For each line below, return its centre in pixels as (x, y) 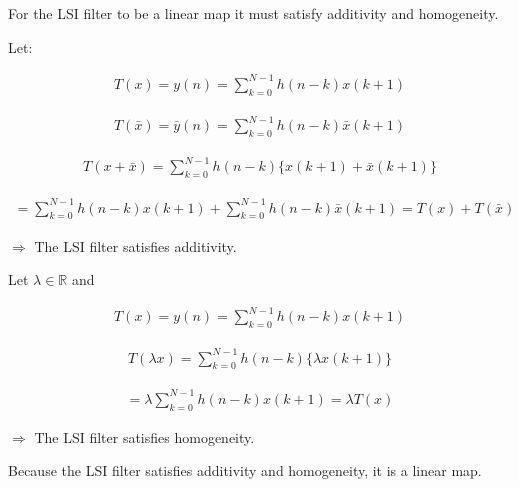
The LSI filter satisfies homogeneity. (144, 436)
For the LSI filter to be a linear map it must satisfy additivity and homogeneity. (253, 13)
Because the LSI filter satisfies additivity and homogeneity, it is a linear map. (245, 470)
